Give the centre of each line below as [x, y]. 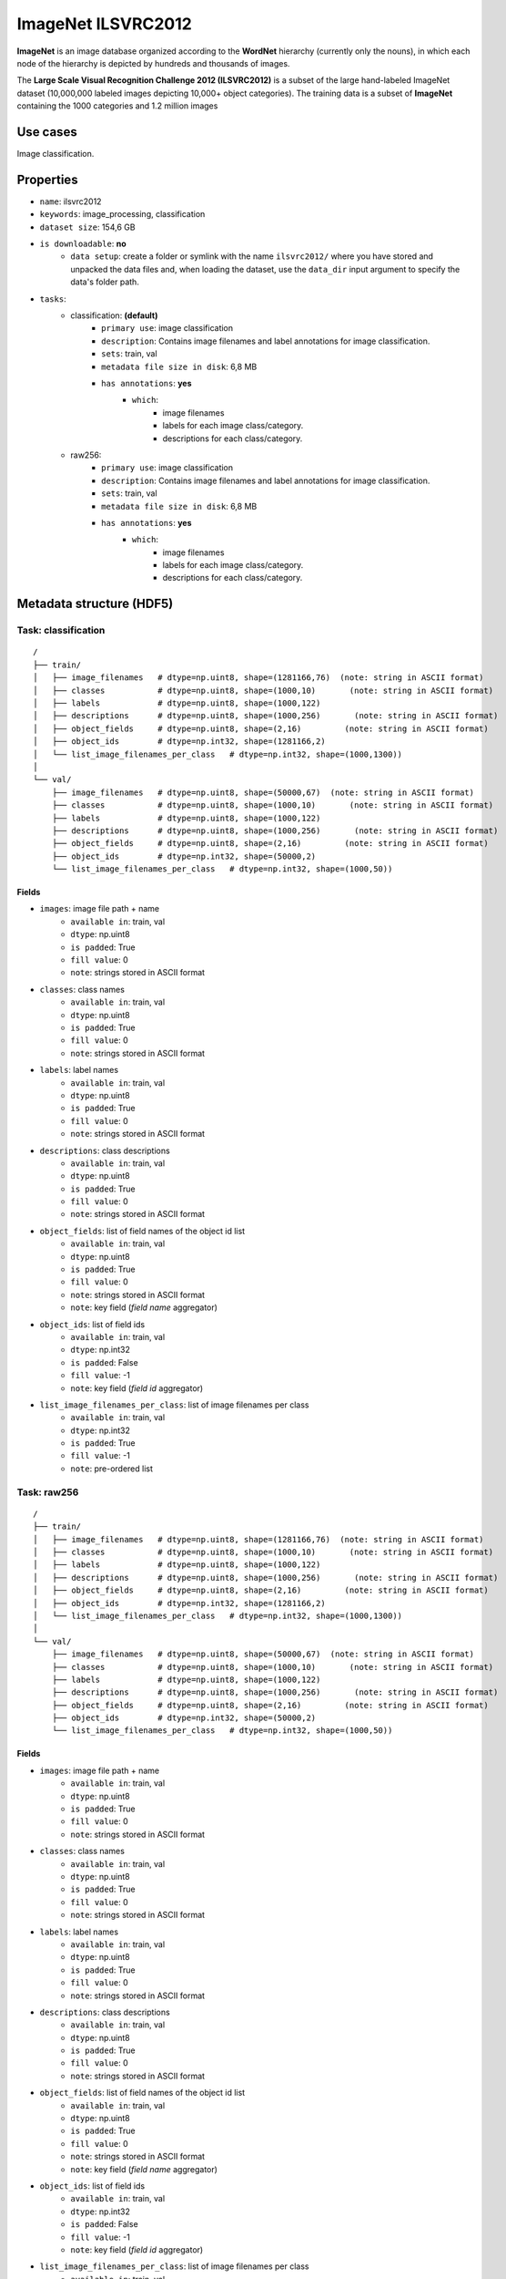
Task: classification [61, 631]
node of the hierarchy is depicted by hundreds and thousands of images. [153, 63]
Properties [47, 179]
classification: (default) [114, 315]
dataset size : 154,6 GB [87, 227]
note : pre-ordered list [112, 1469]
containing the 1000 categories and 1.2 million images [117, 106]
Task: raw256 [48, 1492]
